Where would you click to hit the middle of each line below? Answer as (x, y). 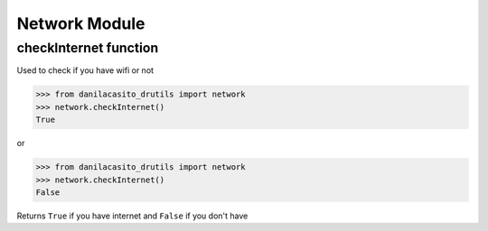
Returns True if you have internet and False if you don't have (132, 216)
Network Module (81, 23)
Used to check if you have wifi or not (85, 70)
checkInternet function (88, 48)
